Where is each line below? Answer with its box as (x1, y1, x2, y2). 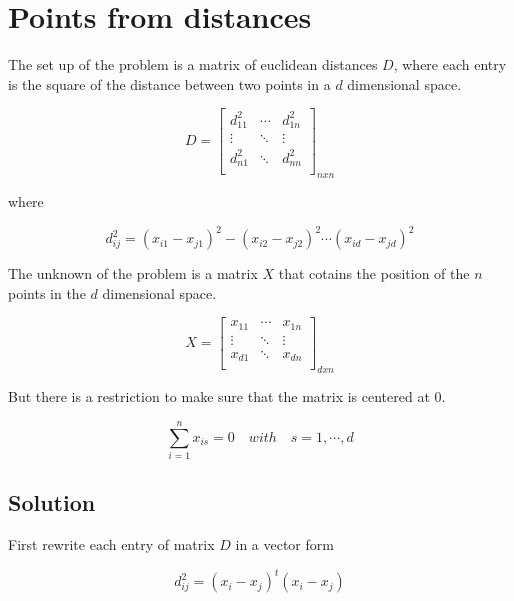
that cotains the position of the (278, 263, 470, 284)
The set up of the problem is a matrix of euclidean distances (8, 54, 378, 75)
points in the (8, 282, 86, 303)
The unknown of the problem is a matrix (8, 263, 258, 284)
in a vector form (235, 534, 334, 555)
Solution (8, 487, 96, 518)
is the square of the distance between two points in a (8, 73, 331, 94)
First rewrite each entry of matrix (8, 534, 215, 555)
